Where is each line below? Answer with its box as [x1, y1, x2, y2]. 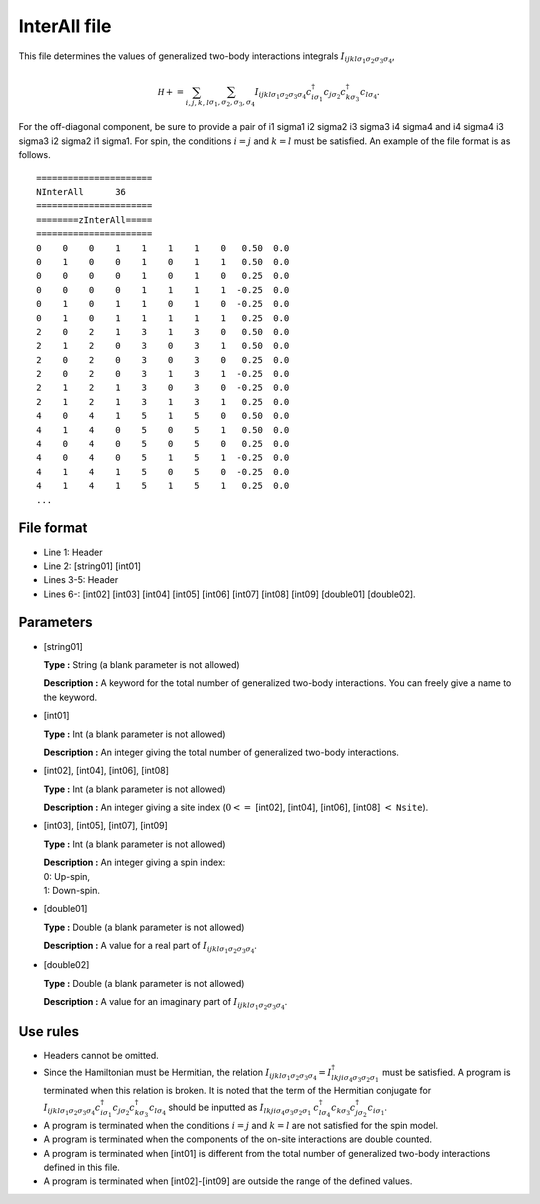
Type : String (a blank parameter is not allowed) [43, 658, 240, 670]
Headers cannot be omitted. [43, 1049, 159, 1061]
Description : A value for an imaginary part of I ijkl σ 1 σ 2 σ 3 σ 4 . [43, 996, 288, 1012]
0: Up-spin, [43, 870, 90, 882]
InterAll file [18, 15, 112, 37]
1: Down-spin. [43, 885, 100, 897]
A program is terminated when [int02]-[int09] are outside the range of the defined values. [43, 1175, 413, 1187]
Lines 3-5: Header [43, 574, 119, 586]
